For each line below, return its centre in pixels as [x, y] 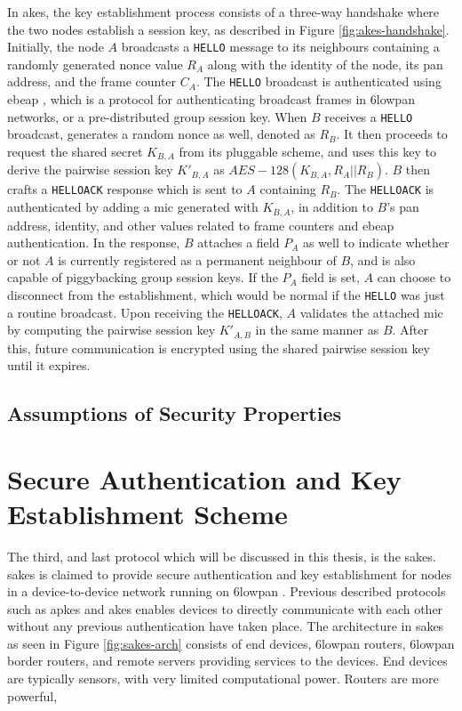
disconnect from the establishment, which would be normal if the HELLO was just [226, 294]
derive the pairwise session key [90, 170]
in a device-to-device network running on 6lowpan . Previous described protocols [227, 591]
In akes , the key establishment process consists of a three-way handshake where [223, 12]
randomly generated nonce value [95, 64]
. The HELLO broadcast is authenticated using [319, 81]
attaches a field [239, 242]
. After [410, 330]
